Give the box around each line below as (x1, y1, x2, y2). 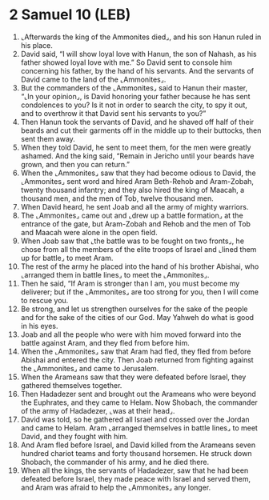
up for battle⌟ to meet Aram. (20, 253, 114, 262)
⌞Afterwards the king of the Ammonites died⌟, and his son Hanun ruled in (20, 32, 262, 42)
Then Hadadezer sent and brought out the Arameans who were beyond (20, 389, 257, 398)
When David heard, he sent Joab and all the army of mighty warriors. (20, 202, 249, 211)
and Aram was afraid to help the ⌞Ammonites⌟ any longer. (20, 482, 211, 492)
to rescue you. (20, 295, 69, 305)
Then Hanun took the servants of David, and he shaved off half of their (20, 117, 255, 126)
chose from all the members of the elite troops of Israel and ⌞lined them (20, 244, 257, 254)
